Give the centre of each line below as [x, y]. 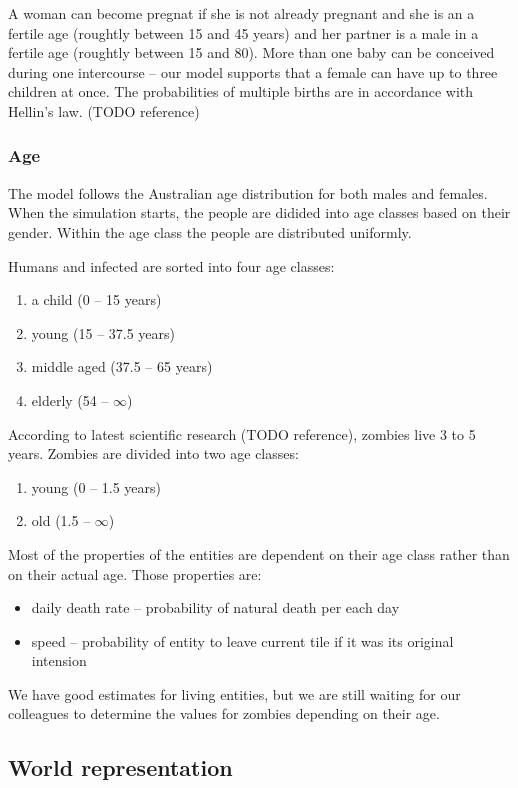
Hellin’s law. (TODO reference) [104, 110]
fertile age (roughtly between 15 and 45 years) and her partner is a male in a [243, 32]
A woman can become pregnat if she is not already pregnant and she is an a [241, 13]
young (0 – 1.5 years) [96, 486]
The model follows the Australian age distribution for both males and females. [248, 192]
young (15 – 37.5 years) [103, 332]
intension [59, 660]
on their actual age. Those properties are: [135, 573]
